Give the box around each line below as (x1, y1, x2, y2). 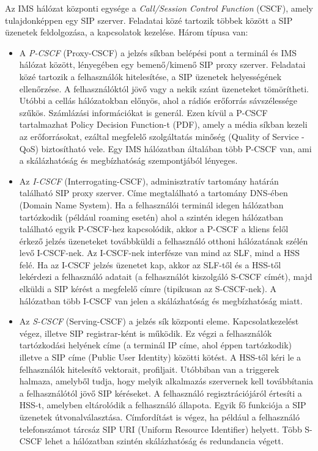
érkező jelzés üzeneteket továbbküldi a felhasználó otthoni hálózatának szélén (19, 234, 308, 247)
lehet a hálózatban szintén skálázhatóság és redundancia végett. (45, 435, 284, 447)
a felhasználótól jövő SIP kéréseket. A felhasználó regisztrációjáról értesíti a (19, 386, 302, 399)
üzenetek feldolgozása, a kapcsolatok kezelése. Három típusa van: (5, 26, 248, 38)
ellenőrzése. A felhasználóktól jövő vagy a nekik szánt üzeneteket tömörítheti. (19, 82, 309, 95)
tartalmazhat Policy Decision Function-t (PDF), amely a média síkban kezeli (19, 118, 308, 131)
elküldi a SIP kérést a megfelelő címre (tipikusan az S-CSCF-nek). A (19, 282, 277, 295)
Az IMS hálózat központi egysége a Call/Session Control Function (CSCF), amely (5, 2, 313, 14)
